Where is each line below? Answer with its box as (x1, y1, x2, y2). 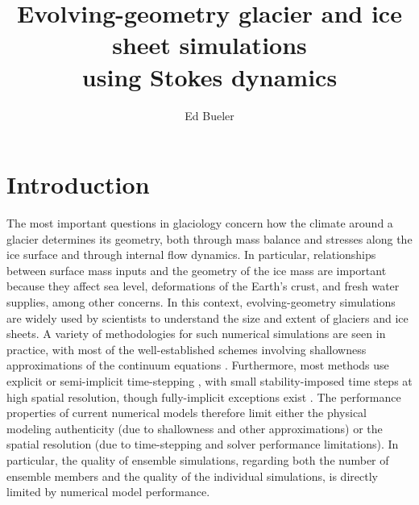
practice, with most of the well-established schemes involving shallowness (6, 340, 367, 357)
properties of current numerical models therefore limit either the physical (6, 404, 367, 421)
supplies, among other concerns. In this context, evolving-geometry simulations (6, 294, 396, 310)
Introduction (6, 168, 150, 201)
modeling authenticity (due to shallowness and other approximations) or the (6, 419, 383, 436)
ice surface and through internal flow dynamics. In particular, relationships (6, 246, 376, 263)
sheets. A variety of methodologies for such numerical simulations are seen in (6, 325, 386, 342)
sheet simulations (112, 28, 307, 61)
